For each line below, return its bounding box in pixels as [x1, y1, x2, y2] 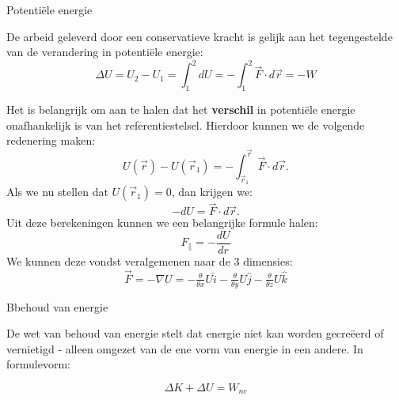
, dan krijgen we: [171, 183, 253, 200]
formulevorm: [6, 356, 70, 372]
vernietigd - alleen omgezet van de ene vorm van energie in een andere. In [6, 340, 363, 357]
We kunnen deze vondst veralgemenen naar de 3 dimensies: [6, 253, 293, 269]
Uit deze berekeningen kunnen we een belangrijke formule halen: [6, 214, 318, 231]
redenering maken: [6, 132, 96, 149]
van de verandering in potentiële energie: [6, 43, 203, 60]
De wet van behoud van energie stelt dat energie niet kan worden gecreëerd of [6, 325, 384, 342]
